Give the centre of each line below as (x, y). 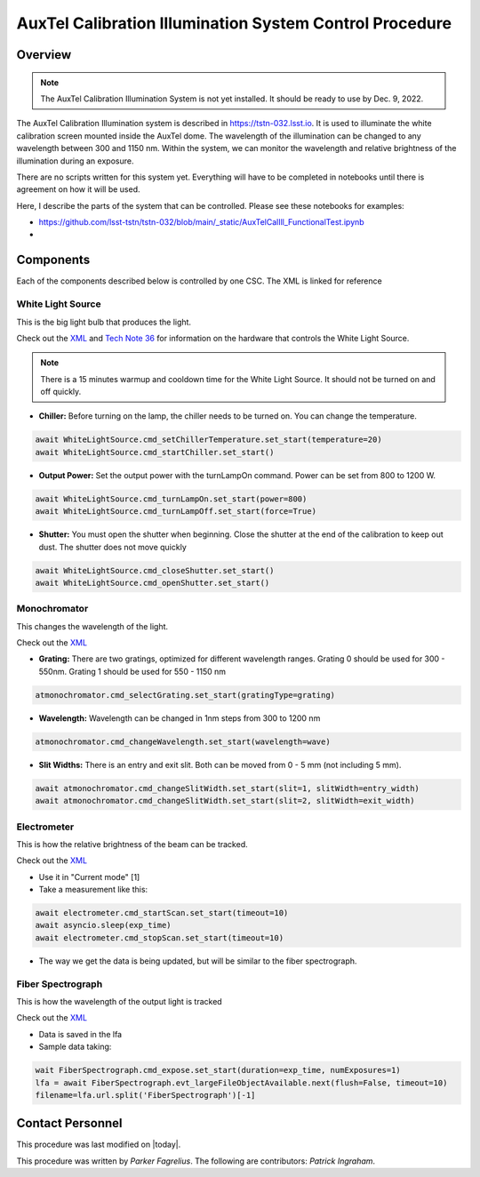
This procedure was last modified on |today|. (99, 1145)
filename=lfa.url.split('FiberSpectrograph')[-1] (145, 1095)
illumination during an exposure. (75, 161)
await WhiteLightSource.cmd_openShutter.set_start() (152, 583)
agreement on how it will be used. (79, 189)
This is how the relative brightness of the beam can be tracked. (132, 844)
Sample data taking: (75, 1047)
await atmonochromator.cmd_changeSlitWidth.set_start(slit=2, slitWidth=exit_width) (225, 801)
